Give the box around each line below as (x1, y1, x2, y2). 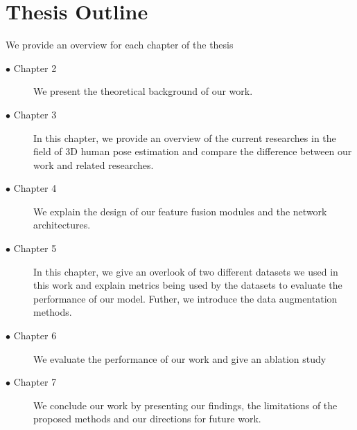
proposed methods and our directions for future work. (33, 411, 261, 426)
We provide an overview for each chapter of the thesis (6, 37, 234, 52)
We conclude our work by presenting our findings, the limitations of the (33, 397, 338, 412)
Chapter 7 (13, 375, 57, 389)
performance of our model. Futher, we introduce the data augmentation (33, 291, 338, 305)
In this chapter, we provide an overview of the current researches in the (33, 130, 336, 145)
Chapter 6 (13, 328, 57, 343)
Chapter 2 (13, 60, 57, 75)
